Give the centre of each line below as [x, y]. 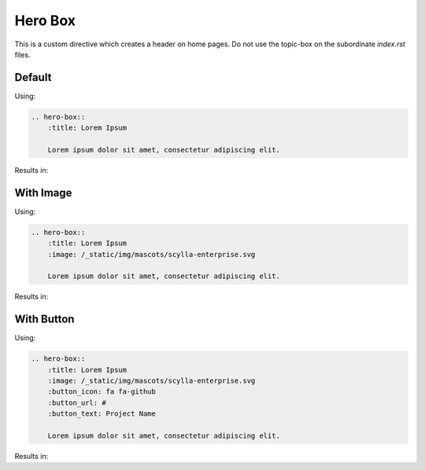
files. [22, 54]
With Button [44, 319]
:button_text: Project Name [102, 414]
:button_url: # [77, 402]
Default [33, 77]
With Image [43, 193]
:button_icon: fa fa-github [102, 392]
